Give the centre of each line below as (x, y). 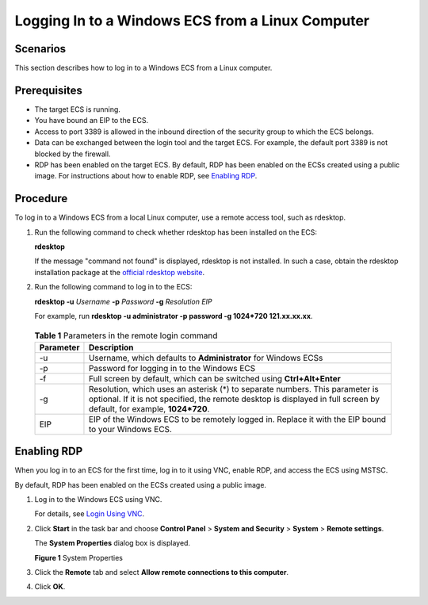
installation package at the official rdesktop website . (120, 272)
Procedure (41, 199)
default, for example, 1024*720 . (149, 408)
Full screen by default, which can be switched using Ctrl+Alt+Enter (214, 378)
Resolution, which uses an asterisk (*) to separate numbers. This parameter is (234, 389)
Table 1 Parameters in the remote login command (126, 335)
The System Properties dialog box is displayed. (112, 543)
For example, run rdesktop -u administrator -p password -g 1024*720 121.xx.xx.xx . (174, 316)
